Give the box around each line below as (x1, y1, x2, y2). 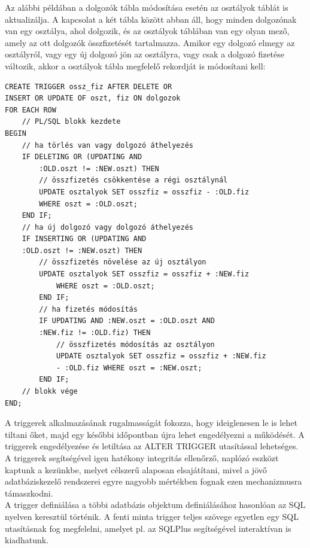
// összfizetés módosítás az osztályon (56, 340, 215, 349)
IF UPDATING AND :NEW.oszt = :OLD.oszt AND (39, 316, 215, 325)
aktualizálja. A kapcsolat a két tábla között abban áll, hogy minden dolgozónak (5, 13, 297, 25)
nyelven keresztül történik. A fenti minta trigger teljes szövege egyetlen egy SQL (5, 510, 299, 522)
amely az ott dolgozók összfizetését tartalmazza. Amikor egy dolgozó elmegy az (5, 36, 295, 48)
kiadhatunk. (5, 534, 49, 546)
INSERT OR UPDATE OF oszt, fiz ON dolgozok (5, 94, 181, 103)
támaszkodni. (5, 486, 53, 499)
